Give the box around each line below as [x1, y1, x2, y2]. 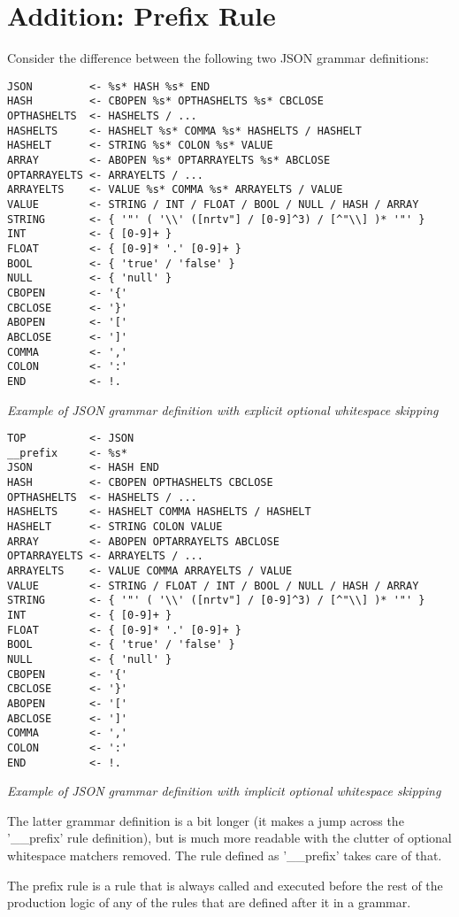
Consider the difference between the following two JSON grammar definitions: [7, 49, 429, 67]
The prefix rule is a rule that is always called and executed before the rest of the [7, 875, 443, 894]
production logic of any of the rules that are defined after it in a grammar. [7, 893, 411, 912]
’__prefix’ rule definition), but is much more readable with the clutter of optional [7, 828, 452, 847]
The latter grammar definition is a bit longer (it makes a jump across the [7, 811, 404, 829]
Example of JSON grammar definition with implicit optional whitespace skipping [7, 782, 441, 800]
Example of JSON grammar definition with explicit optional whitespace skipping [7, 400, 439, 419]
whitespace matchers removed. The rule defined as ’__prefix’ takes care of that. [7, 845, 442, 864]
